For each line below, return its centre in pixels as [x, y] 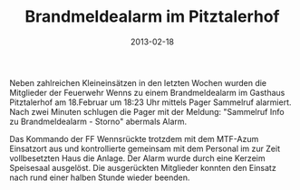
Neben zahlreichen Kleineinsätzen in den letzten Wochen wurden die [138, 82]
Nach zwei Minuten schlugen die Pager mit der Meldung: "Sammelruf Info [147, 111]
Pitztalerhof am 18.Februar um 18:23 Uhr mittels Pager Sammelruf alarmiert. [150, 102]
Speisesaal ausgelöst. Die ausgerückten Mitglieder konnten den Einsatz [143, 167]
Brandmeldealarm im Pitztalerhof [152, 17]
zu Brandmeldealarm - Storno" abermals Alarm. [98, 121]
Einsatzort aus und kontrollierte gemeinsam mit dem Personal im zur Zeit [145, 148]
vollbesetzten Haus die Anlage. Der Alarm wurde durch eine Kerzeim [137, 158]
